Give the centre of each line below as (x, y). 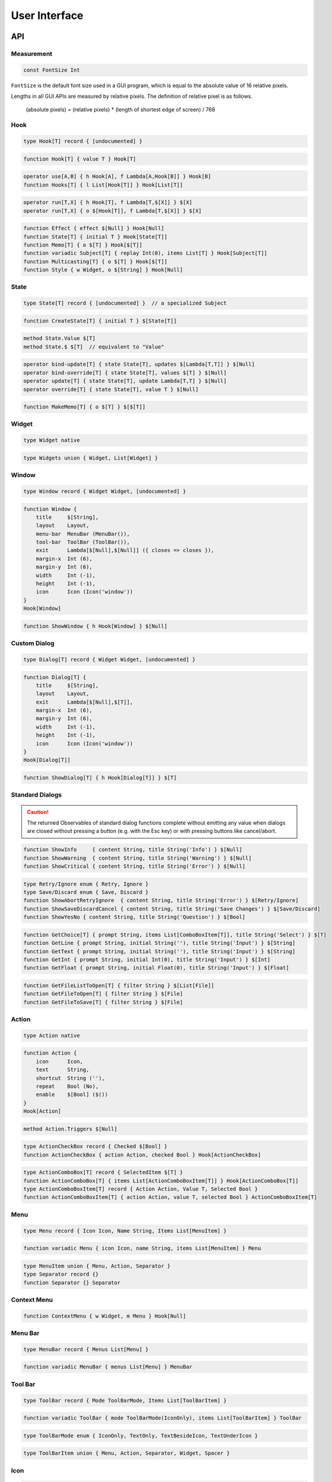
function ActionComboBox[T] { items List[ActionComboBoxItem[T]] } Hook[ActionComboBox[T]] (161, 1181)
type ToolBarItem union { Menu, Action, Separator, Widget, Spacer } (127, 1453)
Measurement (32, 53)
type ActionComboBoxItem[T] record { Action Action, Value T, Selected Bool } (141, 1189)
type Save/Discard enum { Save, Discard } (86, 892)
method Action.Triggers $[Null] (71, 1129)
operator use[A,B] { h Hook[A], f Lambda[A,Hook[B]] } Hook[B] (117, 177)
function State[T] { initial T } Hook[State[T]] (95, 237)
